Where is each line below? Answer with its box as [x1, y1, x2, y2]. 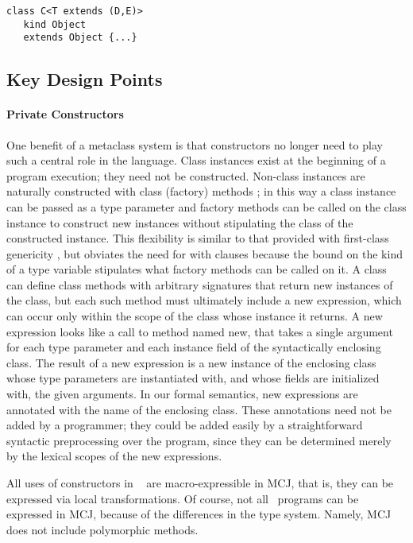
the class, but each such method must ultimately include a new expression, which [6, 292, 402, 308]
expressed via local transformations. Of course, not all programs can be [6, 490, 359, 506]
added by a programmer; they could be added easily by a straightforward [6, 417, 363, 433]
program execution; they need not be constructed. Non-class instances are [6, 167, 365, 184]
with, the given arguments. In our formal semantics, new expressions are [6, 386, 358, 402]
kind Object [23, 18, 87, 30]
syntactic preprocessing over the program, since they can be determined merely [6, 432, 392, 448]
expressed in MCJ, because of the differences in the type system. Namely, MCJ [6, 506, 392, 522]
